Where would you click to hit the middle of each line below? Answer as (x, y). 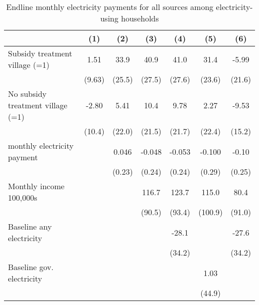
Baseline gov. (31, 267)
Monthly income (36, 186)
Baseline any (30, 226)
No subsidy (27, 94)
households (140, 18)
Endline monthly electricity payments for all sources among (110, 7)
